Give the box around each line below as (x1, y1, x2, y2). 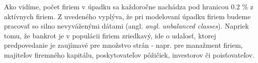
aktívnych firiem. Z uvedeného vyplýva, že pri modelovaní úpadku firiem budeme (4, 11, 251, 21)
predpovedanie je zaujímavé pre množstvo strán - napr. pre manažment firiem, (4, 40, 243, 50)
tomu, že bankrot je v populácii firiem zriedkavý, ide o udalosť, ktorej (4, 30, 216, 40)
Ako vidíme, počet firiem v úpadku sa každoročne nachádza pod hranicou (4, 1, 229, 11)
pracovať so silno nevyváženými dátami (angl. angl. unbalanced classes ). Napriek (4, 21, 249, 31)
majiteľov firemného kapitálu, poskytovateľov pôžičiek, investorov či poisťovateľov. (4, 49, 255, 60)
